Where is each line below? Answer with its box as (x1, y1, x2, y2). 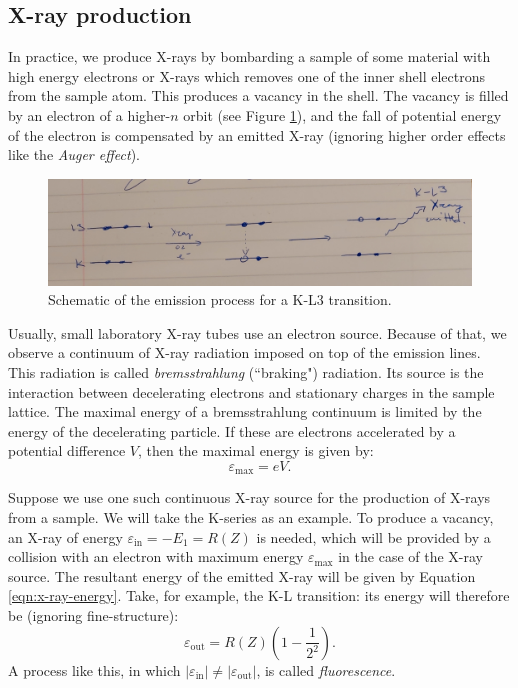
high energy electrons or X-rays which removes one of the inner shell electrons (8, 65, 485, 86)
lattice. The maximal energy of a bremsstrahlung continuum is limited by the (8, 401, 482, 422)
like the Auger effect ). (8, 144, 140, 165)
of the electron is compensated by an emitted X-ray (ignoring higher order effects (8, 124, 506, 145)
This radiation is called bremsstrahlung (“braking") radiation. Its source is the (8, 361, 484, 382)
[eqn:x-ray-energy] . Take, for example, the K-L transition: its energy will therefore (8, 585, 510, 606)
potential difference (8, 440, 126, 461)
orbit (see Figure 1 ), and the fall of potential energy (183, 104, 502, 125)
